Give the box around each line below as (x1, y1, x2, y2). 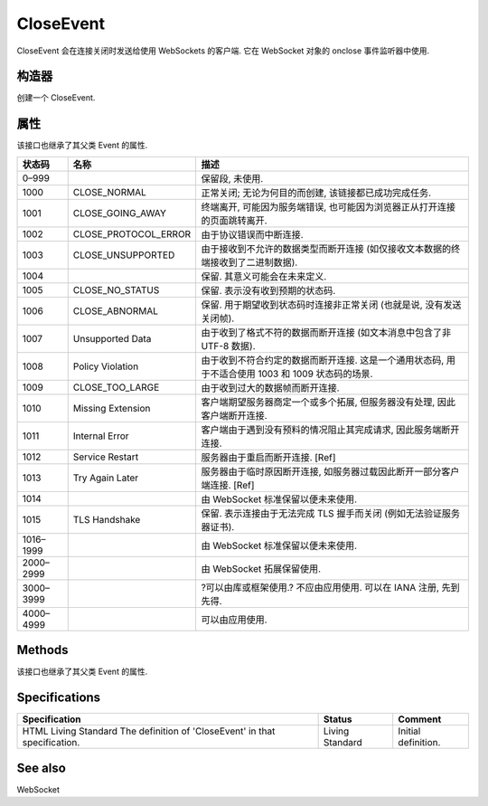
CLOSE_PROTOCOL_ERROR (72, 227, 192, 240)
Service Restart (72, 450, 139, 463)
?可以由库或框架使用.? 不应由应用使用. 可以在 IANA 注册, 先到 (201, 581, 460, 593)
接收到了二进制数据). (210, 256, 298, 269)
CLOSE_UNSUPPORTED (72, 249, 175, 261)
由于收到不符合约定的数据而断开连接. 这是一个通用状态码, (201, 354, 445, 366)
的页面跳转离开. (201, 213, 267, 226)
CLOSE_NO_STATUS (72, 283, 160, 296)
